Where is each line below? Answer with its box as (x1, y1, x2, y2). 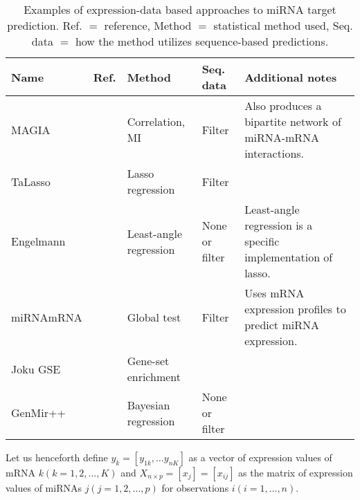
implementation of (244, 249, 333, 265)
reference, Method (104, 17, 192, 33)
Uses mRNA (244, 285, 305, 301)
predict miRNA (244, 317, 319, 333)
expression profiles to (244, 301, 346, 317)
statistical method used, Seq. (213, 17, 353, 33)
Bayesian (127, 396, 170, 413)
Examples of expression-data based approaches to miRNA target (24, 1, 336, 17)
